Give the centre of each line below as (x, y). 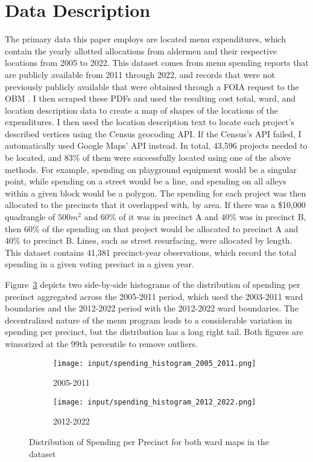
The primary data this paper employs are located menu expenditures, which (145, 39)
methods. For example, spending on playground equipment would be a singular (151, 169)
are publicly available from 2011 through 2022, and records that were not (140, 74)
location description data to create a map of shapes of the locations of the (142, 110)
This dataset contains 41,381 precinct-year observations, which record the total (151, 252)
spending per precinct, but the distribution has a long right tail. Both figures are (154, 332)
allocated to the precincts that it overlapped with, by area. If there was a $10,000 (155, 205)
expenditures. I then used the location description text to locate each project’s (150, 122)
